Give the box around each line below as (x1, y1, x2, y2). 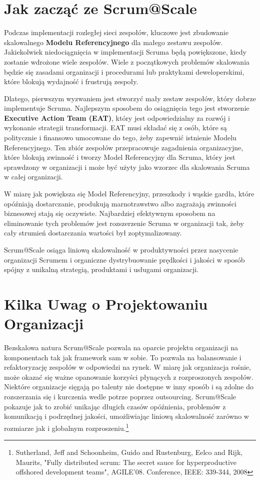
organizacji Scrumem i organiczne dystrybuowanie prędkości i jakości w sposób (4, 254, 245, 265)
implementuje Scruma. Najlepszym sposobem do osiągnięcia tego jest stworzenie (4, 103, 249, 113)
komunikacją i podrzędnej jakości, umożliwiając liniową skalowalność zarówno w (4, 411, 249, 421)
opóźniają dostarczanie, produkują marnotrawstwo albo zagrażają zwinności (4, 198, 236, 208)
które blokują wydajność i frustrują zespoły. (4, 76, 138, 87)
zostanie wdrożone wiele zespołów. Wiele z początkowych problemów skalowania (4, 56, 250, 67)
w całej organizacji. (4, 171, 63, 182)
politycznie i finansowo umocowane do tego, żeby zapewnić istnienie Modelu (4, 132, 236, 143)
